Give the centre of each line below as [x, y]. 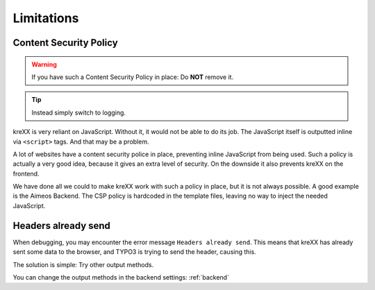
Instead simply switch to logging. [79, 112]
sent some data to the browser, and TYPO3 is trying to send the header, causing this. [134, 252]
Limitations [46, 18]
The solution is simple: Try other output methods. [83, 264]
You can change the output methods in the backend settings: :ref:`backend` [121, 277]
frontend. [26, 173]
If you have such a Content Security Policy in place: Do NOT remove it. [133, 77]
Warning [44, 64]
